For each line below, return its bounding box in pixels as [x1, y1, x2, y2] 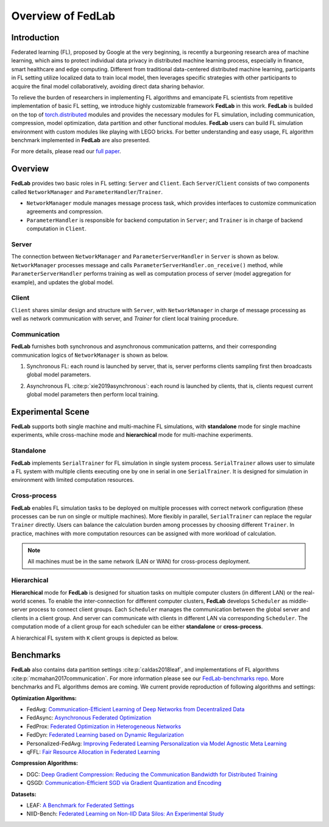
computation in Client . [26, 225, 87, 232]
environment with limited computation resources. [11, 476, 135, 484]
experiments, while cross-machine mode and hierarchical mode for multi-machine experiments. [11, 431, 253, 439]
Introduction [11, 32, 60, 43]
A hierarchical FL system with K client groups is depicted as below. [11, 634, 179, 642]
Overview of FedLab [11, 9, 116, 23]
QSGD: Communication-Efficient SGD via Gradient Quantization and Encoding [26, 779, 222, 787]
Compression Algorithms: [11, 759, 79, 767]
